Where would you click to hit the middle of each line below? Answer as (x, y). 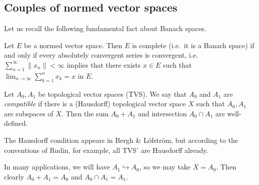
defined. (16, 123)
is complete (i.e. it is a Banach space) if (193, 45)
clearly (14, 176)
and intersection (162, 113)
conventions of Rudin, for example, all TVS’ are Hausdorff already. (106, 150)
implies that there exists (104, 64)
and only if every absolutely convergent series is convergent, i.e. (101, 55)
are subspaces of (29, 113)
